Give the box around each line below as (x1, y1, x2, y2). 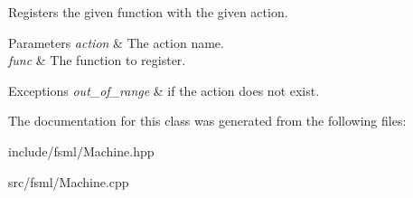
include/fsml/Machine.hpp (8, 141, 155, 160)
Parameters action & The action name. (8, 33, 224, 52)
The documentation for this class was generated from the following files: (8, 111, 407, 130)
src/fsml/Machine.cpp (8, 172, 129, 191)
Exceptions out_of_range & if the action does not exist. (8, 80, 320, 99)
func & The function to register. (8, 51, 186, 70)
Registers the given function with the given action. (8, 3, 288, 21)
